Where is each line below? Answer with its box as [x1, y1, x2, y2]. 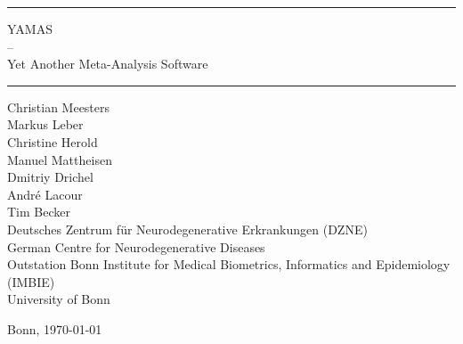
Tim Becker [7, 202, 70, 221]
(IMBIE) [7, 272, 55, 291]
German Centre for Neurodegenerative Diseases [7, 237, 265, 256]
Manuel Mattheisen [7, 150, 112, 168]
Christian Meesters [7, 97, 110, 116]
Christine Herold [7, 132, 98, 151]
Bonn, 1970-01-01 [7, 319, 102, 338]
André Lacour [7, 184, 83, 203]
